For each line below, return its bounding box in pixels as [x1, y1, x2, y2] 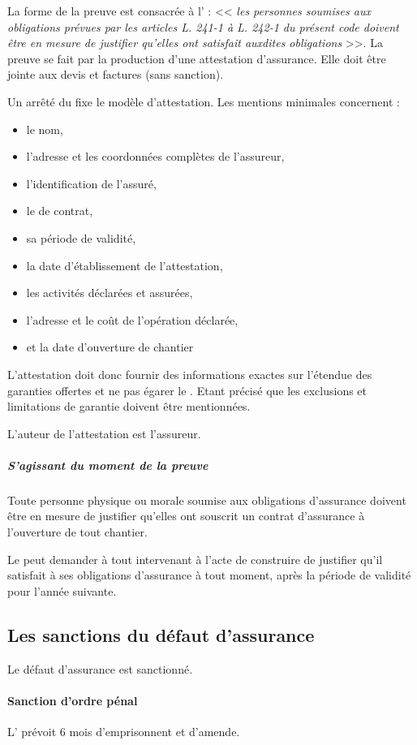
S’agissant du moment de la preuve [7, 456, 208, 473]
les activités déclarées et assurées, [26, 284, 193, 301]
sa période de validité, [26, 229, 136, 246]
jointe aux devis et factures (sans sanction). [7, 66, 224, 83]
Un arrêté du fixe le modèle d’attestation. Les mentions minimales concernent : [7, 93, 400, 110]
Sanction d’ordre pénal [7, 691, 138, 708]
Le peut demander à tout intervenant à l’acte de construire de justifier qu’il [7, 550, 383, 567]
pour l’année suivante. [7, 582, 117, 599]
